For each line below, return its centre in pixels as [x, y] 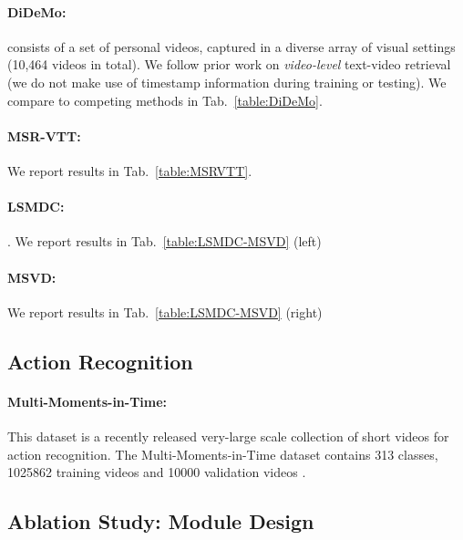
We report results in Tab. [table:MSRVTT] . [130, 170]
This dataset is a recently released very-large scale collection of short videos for [228, 436]
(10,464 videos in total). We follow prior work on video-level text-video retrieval [229, 64]
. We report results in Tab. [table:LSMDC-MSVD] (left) [165, 241]
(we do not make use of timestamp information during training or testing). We [227, 82]
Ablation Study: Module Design [161, 521]
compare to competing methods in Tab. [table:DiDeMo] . [165, 100]
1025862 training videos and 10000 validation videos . [157, 472]
